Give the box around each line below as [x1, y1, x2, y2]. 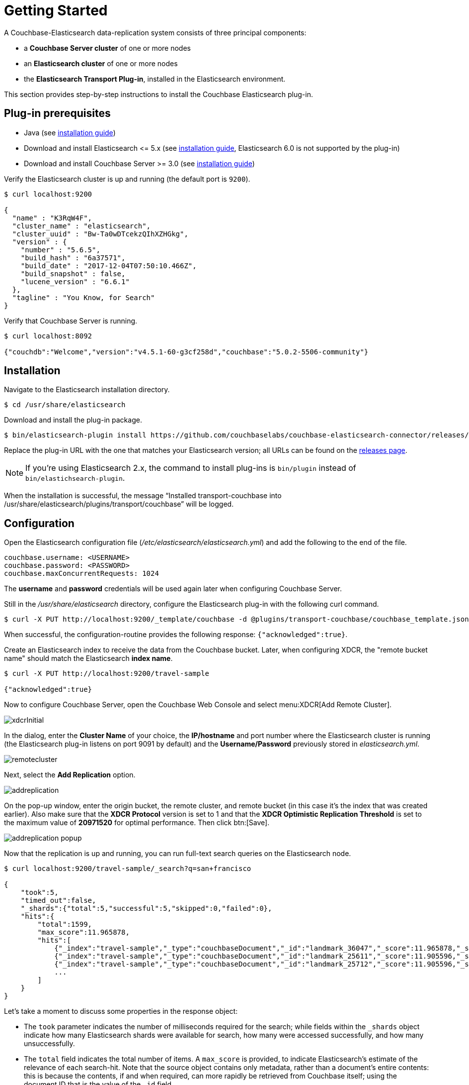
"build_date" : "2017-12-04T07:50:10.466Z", [20, 261, 197, 270]
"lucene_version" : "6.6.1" [20, 277, 130, 286]
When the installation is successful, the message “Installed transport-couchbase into [4, 491, 282, 500]
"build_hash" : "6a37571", [20, 253, 126, 262]
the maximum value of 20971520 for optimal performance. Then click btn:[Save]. [4, 818, 270, 827]
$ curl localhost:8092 [4, 331, 92, 340]
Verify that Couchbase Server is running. [4, 316, 138, 325]
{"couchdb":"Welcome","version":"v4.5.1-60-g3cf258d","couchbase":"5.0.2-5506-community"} [4, 347, 369, 356]
